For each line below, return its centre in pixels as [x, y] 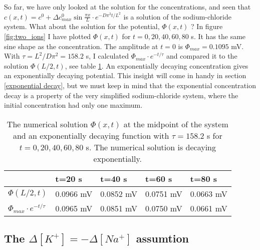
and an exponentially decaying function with [91, 135]
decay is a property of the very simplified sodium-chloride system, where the [121, 95]
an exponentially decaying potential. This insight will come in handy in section [125, 75]
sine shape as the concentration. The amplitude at [81, 46]
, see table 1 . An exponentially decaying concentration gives [157, 65]
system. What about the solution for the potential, [82, 26]
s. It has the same [218, 36]
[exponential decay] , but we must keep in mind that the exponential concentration [130, 85]
